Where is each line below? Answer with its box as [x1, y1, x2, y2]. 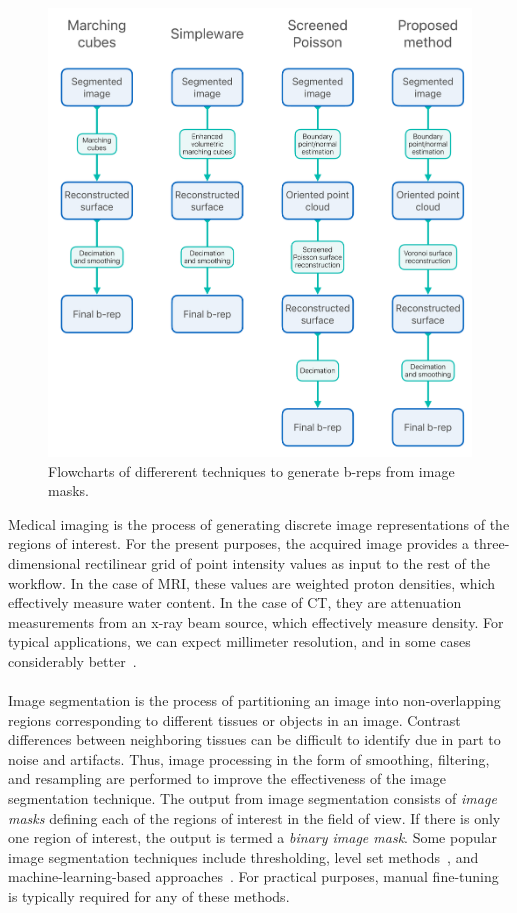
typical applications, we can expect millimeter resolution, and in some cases [8, 631, 471, 652]
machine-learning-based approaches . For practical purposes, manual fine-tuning [8, 866, 499, 887]
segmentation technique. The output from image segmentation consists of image [8, 788, 497, 809]
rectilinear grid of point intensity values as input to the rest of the [85, 552, 491, 573]
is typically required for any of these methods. [8, 886, 290, 907]
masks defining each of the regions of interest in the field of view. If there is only [8, 807, 501, 828]
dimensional [8, 552, 81, 573]
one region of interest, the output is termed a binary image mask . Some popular [8, 827, 498, 848]
